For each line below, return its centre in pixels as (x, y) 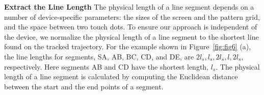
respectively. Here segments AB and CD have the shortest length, (107, 66)
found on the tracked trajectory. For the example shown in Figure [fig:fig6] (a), (128, 46)
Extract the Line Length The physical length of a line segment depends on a (129, 7)
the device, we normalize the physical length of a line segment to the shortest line (131, 36)
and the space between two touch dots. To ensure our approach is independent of (131, 27)
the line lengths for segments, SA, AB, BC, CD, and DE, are (99, 56)
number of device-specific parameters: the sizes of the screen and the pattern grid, (132, 17)
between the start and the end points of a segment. (84, 86)
